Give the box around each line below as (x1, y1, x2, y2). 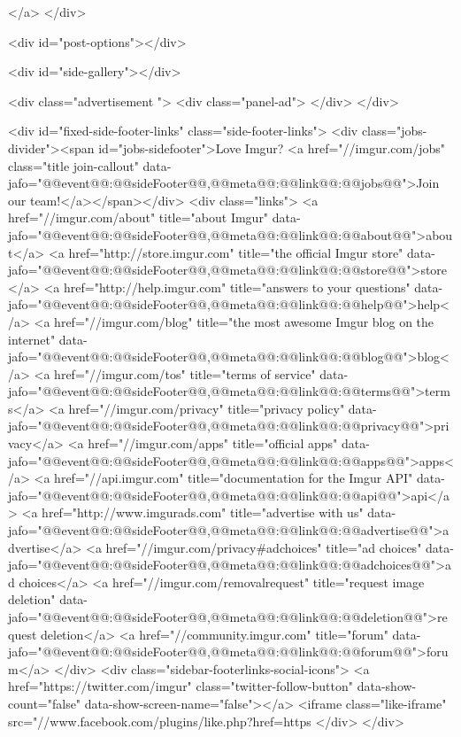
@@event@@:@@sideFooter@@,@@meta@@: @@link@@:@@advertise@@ (42, 521, 429, 539)
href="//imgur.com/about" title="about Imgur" (8, 208, 269, 227)
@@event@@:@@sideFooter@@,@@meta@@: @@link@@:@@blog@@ (42, 347, 403, 366)
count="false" (8, 694, 81, 712)
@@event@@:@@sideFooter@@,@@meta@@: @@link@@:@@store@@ (42, 260, 407, 279)
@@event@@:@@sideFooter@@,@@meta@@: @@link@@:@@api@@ (42, 485, 397, 504)
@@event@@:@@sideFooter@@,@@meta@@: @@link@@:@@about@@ (42, 225, 412, 244)
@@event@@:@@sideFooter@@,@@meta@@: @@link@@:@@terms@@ (42, 382, 411, 400)
